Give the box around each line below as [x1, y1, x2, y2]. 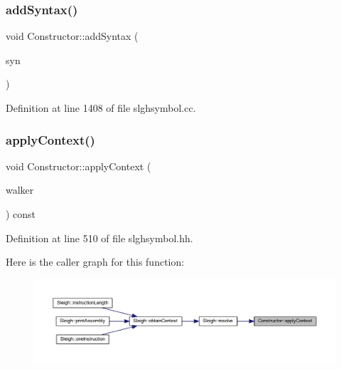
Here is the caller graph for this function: [6, 254, 185, 269]
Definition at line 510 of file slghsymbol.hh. [6, 230, 193, 245]
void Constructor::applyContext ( [6, 158, 151, 173]
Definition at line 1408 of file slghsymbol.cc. [6, 100, 196, 115]
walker [6, 182, 34, 197]
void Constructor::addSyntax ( [6, 28, 139, 43]
